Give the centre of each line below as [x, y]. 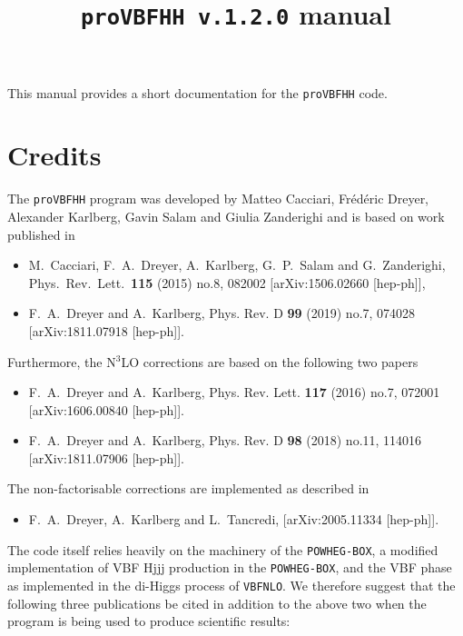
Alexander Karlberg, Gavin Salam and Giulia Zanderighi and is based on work [226, 216]
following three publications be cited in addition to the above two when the [217, 603]
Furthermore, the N [62, 361]
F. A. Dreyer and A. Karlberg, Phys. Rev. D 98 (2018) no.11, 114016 [225, 440]
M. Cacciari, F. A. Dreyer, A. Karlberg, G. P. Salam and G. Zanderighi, [237, 265]
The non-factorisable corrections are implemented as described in [188, 488]
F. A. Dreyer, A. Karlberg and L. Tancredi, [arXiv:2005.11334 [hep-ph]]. [234, 519]
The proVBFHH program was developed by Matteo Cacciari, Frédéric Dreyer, [218, 199]
